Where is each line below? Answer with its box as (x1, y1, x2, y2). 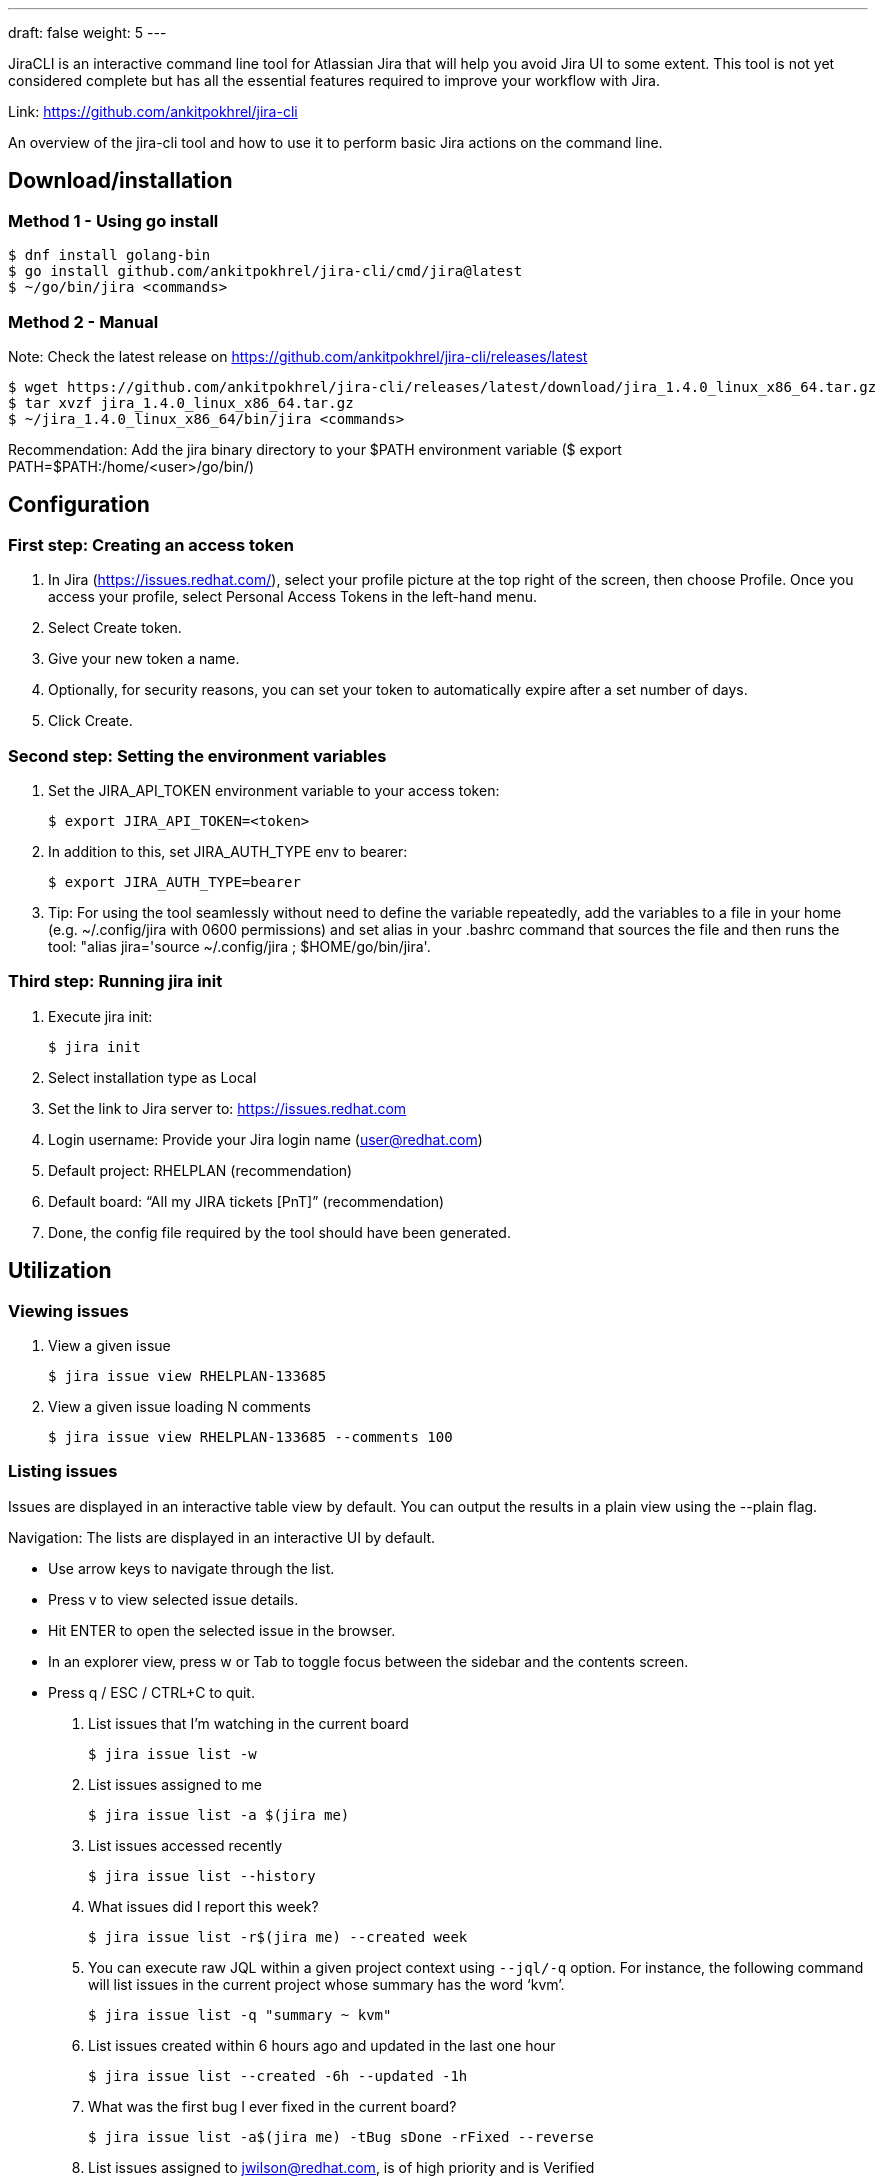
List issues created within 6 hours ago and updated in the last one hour (88, 2036, 556, 2054)
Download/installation (8, 168, 233, 194)
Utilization (8, 1258, 112, 1284)
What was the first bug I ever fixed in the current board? (88, 2097, 457, 2115)
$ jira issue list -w (88, 1745, 257, 1762)
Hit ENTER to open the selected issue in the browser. (48, 1621, 396, 1639)
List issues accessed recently (88, 1836, 283, 1854)
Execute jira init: (48, 1007, 153, 1025)
